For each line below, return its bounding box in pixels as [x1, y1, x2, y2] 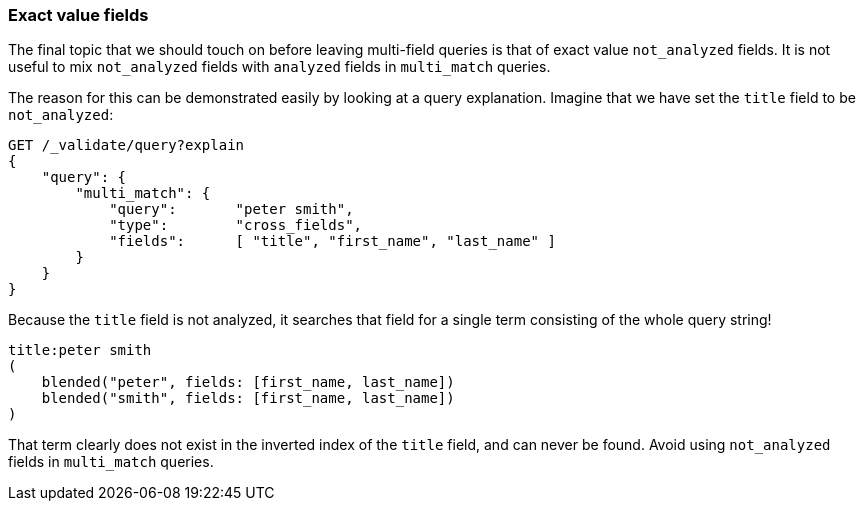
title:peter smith [8, 342, 152, 359]
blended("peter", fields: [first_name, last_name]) [41, 374, 455, 391]
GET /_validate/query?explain [8, 137, 245, 154]
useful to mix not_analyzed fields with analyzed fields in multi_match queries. [8, 58, 551, 76]
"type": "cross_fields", [109, 217, 363, 234]
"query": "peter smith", [109, 201, 354, 218]
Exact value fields [8, 5, 149, 25]
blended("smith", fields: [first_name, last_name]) [41, 390, 455, 407]
